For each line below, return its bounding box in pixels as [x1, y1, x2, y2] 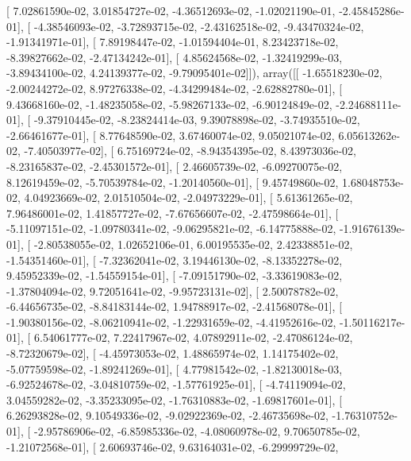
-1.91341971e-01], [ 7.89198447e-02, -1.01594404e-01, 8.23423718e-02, [6, 33, 339, 50]
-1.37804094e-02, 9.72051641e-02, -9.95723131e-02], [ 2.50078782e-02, [6, 282, 339, 299]
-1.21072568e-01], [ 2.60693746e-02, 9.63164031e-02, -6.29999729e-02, [6, 438, 339, 455]
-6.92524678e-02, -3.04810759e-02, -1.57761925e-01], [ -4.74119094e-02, [6, 376, 346, 393]
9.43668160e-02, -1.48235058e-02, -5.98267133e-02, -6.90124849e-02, [6, 95, 332, 112]
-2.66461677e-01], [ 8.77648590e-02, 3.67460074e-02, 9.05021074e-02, [6, 126, 335, 143]
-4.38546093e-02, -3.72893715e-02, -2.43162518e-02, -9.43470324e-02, [33, 17, 364, 34]
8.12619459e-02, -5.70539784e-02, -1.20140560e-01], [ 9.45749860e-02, [6, 173, 339, 190]
